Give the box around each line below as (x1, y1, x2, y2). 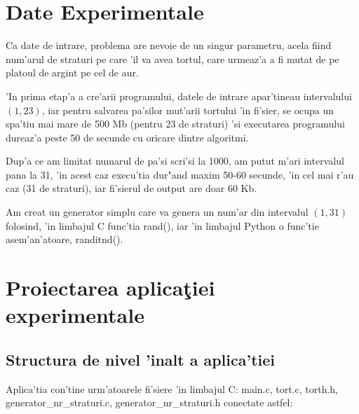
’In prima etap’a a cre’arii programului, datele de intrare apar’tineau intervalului (6, 88, 352, 103)
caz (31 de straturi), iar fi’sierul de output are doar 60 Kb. (6, 181, 257, 195)
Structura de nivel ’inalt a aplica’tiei (6, 348, 276, 370)
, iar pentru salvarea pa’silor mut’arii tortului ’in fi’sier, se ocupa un (41, 102, 334, 117)
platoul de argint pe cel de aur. (6, 65, 139, 80)
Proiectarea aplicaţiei (6, 273, 215, 302)
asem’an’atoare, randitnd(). (6, 232, 123, 247)
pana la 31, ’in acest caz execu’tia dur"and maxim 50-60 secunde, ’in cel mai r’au (6, 167, 354, 181)
